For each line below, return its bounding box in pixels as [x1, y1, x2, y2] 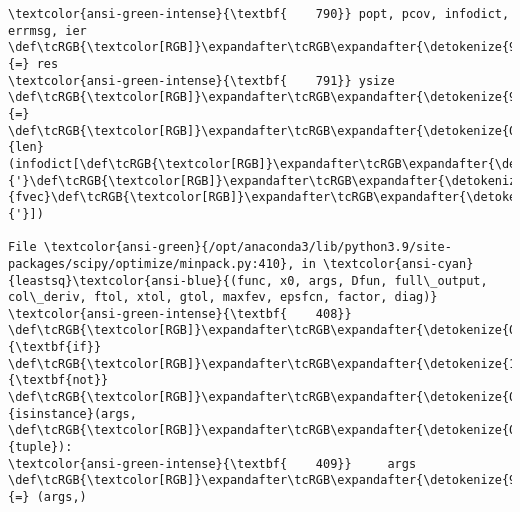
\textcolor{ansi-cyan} [322, 256, 474, 271]
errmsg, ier [8, 23, 87, 38]
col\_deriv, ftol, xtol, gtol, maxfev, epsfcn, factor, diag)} [8, 290, 438, 305]
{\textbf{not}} [8, 373, 109, 388]
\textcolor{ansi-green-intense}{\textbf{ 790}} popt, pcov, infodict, [8, 7, 510, 21]
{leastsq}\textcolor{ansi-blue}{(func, [8, 273, 273, 288]
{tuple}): [8, 440, 73, 455]
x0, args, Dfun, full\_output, [280, 273, 488, 288]
